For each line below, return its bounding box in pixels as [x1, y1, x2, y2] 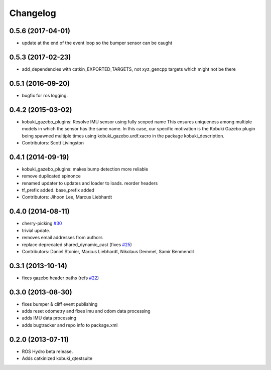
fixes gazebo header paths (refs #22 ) [22, 275, 99, 281]
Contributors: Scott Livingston [22, 139, 84, 145]
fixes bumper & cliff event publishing [22, 301, 98, 307]
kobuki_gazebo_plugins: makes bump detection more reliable [22, 166, 149, 172]
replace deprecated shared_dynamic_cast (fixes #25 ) [22, 241, 132, 248]
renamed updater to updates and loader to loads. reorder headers [22, 180, 158, 186]
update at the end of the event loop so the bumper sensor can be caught [22, 40, 173, 46]
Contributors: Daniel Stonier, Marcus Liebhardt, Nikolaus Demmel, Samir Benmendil [22, 248, 194, 254]
